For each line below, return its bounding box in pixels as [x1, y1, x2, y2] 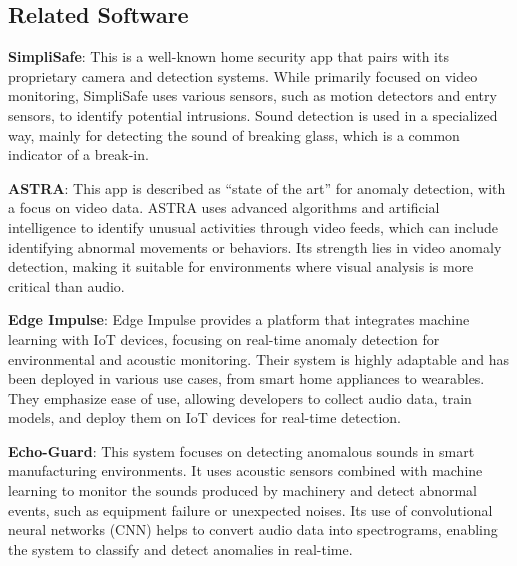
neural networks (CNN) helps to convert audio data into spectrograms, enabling [8, 519, 498, 540]
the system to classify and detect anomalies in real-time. [8, 538, 353, 559]
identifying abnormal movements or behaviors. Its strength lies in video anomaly [8, 236, 502, 257]
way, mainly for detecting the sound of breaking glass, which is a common [8, 124, 460, 145]
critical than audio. [8, 275, 125, 296]
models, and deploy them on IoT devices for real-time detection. [8, 407, 401, 428]
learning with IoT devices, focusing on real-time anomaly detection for [8, 328, 440, 349]
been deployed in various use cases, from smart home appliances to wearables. [8, 368, 485, 389]
